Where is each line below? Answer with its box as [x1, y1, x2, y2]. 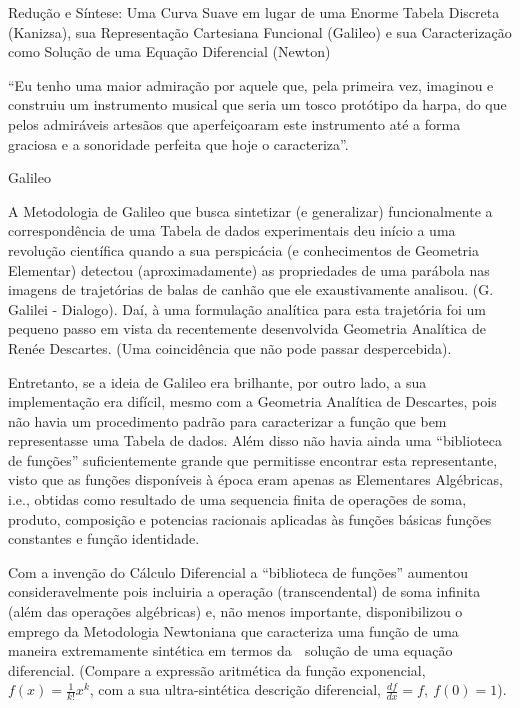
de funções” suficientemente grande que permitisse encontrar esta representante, [8, 449, 498, 470]
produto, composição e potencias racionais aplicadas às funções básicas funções [8, 508, 492, 529]
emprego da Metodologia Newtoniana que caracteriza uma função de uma [8, 620, 459, 641]
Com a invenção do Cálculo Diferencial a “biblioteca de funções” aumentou [8, 561, 468, 582]
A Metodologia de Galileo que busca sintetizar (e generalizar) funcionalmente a [8, 200, 493, 221]
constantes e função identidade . [8, 528, 200, 549]
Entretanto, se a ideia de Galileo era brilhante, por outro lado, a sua [8, 371, 427, 392]
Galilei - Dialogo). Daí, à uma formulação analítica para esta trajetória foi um [8, 298, 486, 319]
